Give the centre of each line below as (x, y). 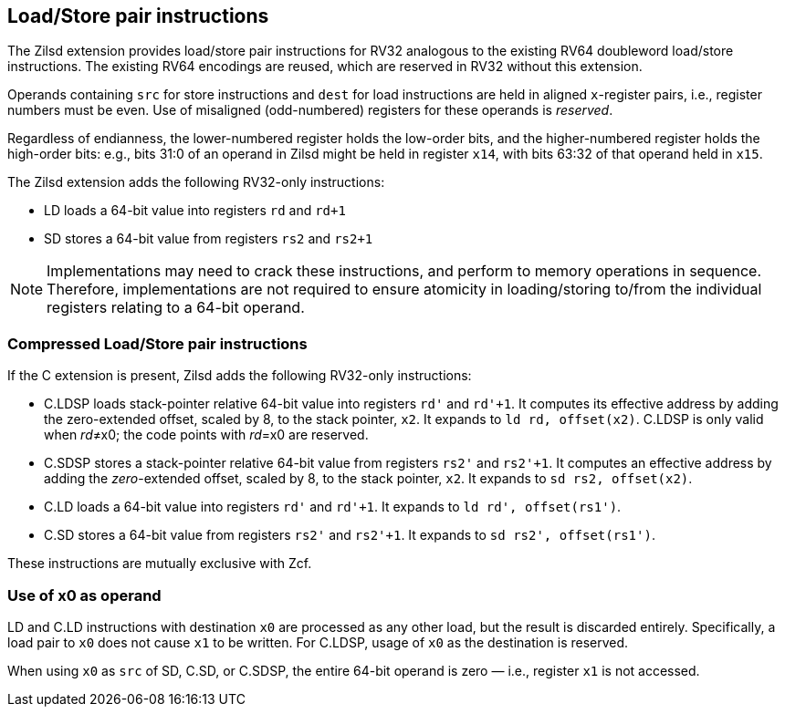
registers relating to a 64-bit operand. (176, 308)
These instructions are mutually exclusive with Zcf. (160, 564)
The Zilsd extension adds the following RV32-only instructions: (196, 182)
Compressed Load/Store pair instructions (157, 343)
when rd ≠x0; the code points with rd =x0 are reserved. (206, 435)
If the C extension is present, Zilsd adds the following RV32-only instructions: (240, 376)
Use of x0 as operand (84, 595)
